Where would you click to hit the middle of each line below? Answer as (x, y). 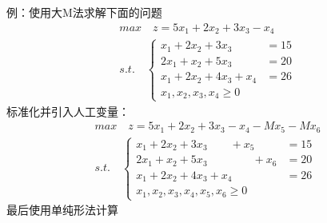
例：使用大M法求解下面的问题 (84, 12)
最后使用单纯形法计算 (62, 210)
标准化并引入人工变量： (68, 111)
